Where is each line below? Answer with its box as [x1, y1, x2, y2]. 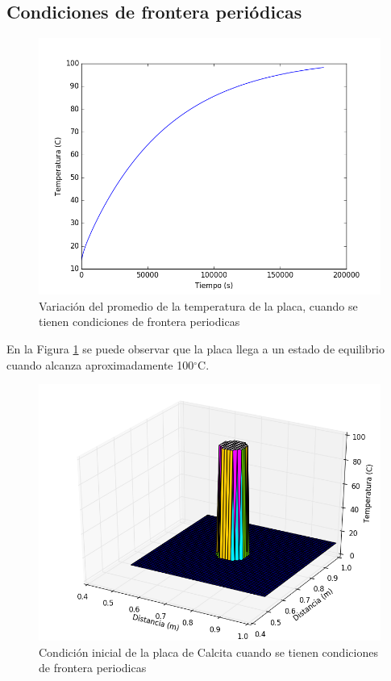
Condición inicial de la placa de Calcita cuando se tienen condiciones [39, 643, 378, 660]
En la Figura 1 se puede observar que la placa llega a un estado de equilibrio [6, 340, 385, 357]
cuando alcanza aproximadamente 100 [6, 356, 194, 373]
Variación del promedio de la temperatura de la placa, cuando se [39, 297, 358, 314]
